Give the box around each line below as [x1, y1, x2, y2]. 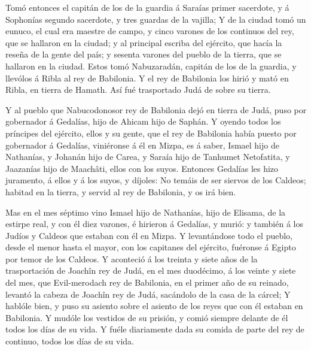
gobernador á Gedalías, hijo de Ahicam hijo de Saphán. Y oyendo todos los [5, 115, 281, 128]
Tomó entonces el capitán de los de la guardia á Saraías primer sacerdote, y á [5, 1, 289, 13]
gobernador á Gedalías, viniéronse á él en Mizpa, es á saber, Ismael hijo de [5, 138, 279, 151]
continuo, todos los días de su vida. [5, 335, 134, 347]
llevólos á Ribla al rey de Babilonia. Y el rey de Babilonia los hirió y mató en [5, 71, 289, 84]
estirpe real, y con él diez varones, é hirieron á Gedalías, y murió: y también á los [5, 217, 303, 230]
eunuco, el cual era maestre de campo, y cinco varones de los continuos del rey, [5, 25, 294, 37]
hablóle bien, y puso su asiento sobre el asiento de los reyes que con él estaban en [5, 299, 303, 312]
